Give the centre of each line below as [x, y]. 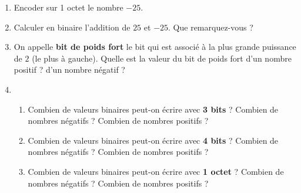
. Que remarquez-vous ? [211, 27]
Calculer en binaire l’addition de [72, 27]
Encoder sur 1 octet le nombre [68, 7]
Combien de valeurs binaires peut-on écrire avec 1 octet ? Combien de [156, 171]
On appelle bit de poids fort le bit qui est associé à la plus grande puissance [155, 47]
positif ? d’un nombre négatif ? [69, 70]
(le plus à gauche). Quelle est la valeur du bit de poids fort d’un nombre [162, 58]
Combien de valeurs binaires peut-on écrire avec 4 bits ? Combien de [153, 140]
